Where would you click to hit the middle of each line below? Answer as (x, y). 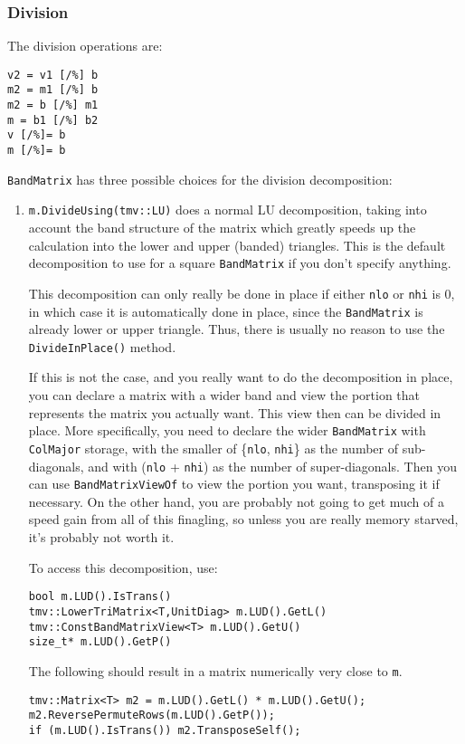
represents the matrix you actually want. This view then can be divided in (235, 412)
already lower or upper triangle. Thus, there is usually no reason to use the (237, 329)
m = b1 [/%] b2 (53, 120)
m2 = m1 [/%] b (53, 90)
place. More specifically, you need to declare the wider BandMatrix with (227, 430)
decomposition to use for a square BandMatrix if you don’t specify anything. (240, 263)
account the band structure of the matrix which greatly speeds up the (222, 228)
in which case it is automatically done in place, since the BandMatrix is (226, 311)
